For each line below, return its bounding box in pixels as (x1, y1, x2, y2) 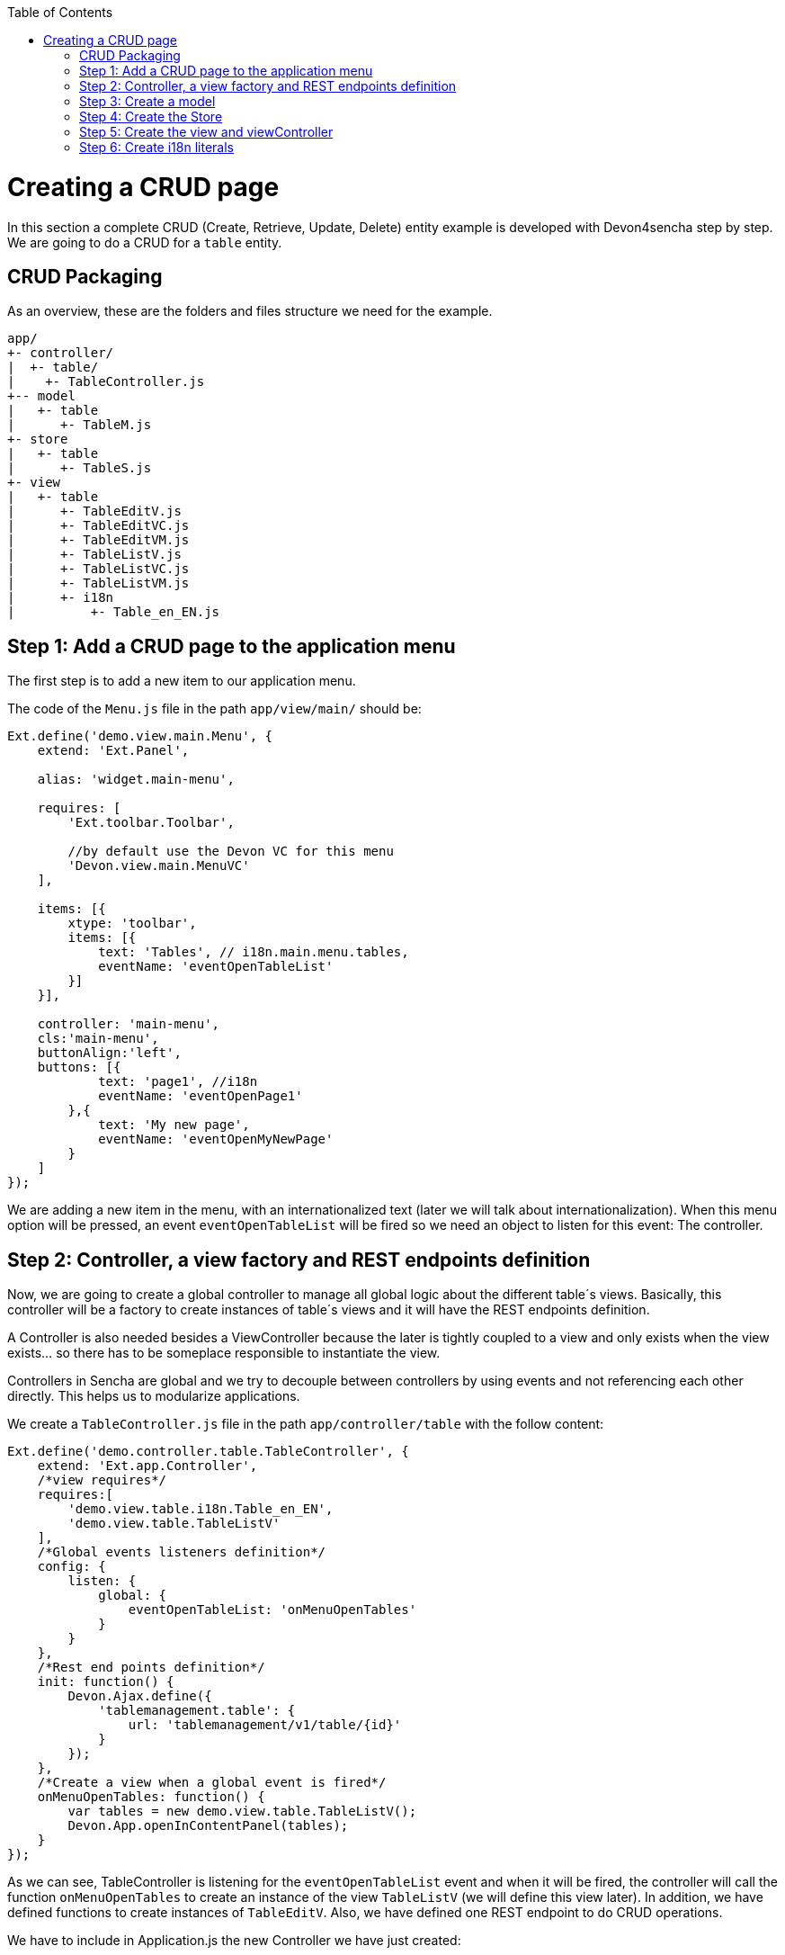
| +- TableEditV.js (7, 504, 182, 519)
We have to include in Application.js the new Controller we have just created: (7, 1933, 461, 1949)
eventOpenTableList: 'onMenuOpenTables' (128, 1602, 417, 1618)
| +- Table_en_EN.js (7, 605, 220, 620)
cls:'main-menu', (37, 1031, 159, 1046)
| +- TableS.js (7, 461, 152, 476)
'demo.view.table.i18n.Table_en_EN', (67, 1502, 334, 1517)
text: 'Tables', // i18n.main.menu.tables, (98, 945, 409, 960)
